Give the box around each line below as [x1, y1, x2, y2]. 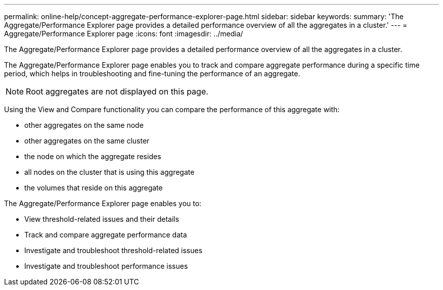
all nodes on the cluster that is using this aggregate [24, 168, 195, 176]
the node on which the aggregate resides [24, 152, 161, 161]
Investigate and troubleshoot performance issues [24, 262, 188, 270]
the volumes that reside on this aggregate [24, 183, 163, 192]
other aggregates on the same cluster [24, 136, 150, 145]
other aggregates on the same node [24, 121, 144, 129]
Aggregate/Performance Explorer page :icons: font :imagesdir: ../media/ [4, 29, 243, 38]
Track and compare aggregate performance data [24, 230, 187, 239]
